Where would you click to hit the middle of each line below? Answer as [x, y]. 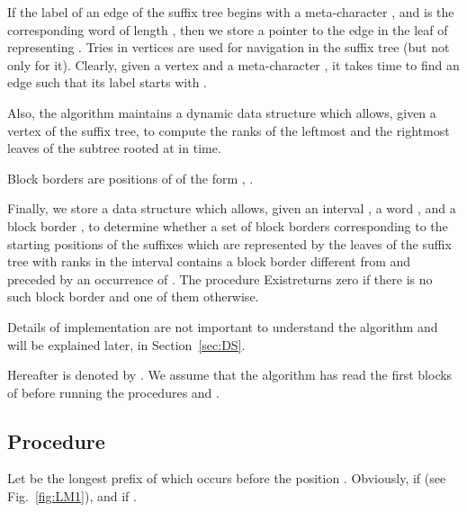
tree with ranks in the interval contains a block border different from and [209, 261]
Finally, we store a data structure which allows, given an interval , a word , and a [232, 208]
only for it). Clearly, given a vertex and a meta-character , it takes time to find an [233, 64]
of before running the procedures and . [113, 392]
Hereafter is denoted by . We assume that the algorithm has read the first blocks [230, 375]
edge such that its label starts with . [107, 82]
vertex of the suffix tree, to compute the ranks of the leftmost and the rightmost [229, 130]
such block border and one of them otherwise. [133, 296]
